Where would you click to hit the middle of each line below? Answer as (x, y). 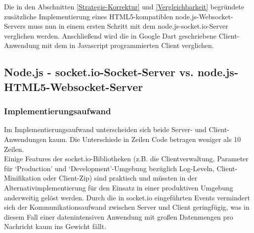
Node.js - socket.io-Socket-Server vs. (99, 72)
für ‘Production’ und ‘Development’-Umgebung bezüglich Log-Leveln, (109, 168)
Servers (15, 26)
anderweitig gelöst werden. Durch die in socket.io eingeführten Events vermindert (127, 197)
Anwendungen (25, 139)
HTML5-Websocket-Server (74, 86)
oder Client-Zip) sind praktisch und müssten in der (120, 178)
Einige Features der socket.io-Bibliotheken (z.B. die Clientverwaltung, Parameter (126, 159)
